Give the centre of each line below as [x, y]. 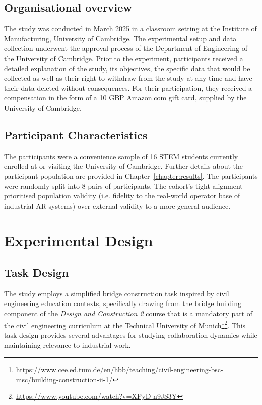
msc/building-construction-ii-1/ [64, 379]
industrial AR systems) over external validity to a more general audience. [117, 205]
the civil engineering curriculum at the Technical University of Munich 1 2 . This [125, 324]
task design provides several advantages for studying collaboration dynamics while [131, 335]
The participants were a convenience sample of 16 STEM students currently [121, 156]
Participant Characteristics [76, 135]
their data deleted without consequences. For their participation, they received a [128, 88]
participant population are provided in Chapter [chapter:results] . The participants [131, 175]
